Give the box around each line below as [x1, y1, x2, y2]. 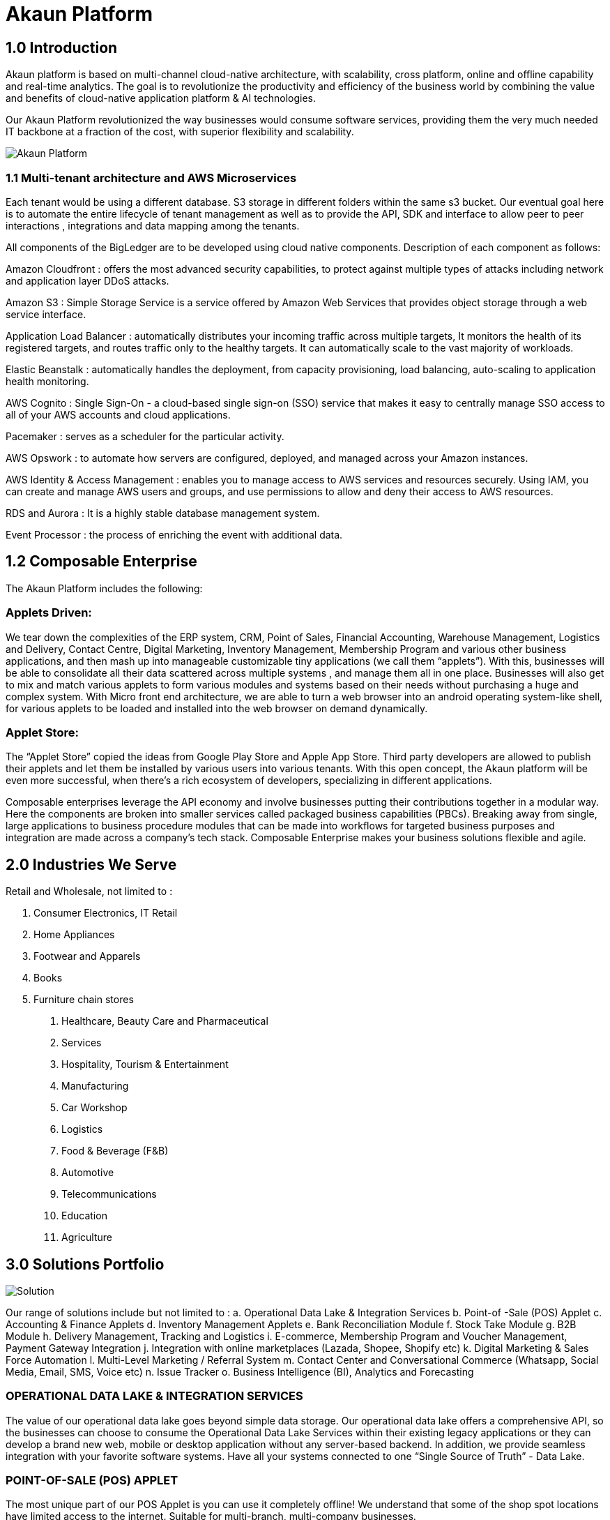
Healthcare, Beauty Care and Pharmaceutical [61, 1015, 268, 1028]
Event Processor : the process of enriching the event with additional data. [6, 528, 343, 541]
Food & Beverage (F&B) [61, 1145, 169, 1157]
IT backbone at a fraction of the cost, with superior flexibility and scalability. [6, 126, 354, 138]
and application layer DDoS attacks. [6, 274, 169, 287]
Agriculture [61, 1231, 112, 1244]
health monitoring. [6, 375, 89, 387]
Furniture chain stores [33, 993, 134, 1006]
